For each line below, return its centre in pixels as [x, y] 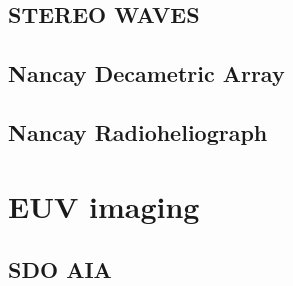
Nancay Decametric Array [146, 73]
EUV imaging [104, 205]
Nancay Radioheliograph [138, 131]
